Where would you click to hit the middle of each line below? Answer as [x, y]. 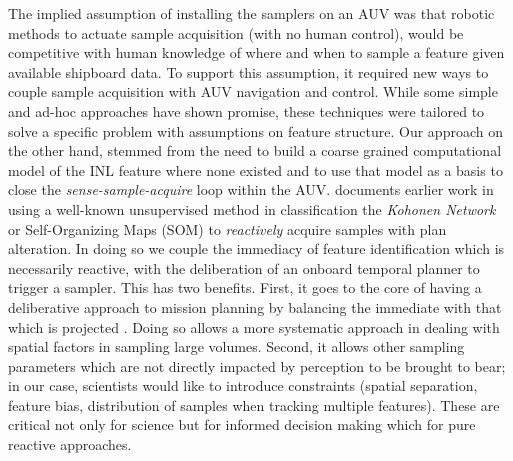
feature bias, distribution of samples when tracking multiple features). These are [254, 404]
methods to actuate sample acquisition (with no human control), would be [236, 32]
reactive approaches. [70, 444]
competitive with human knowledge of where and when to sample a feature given [256, 52]
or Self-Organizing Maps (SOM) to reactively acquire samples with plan [227, 228]
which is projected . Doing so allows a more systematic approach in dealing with [254, 326]
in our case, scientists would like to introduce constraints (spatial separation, [243, 385]
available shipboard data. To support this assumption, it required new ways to [248, 71]
